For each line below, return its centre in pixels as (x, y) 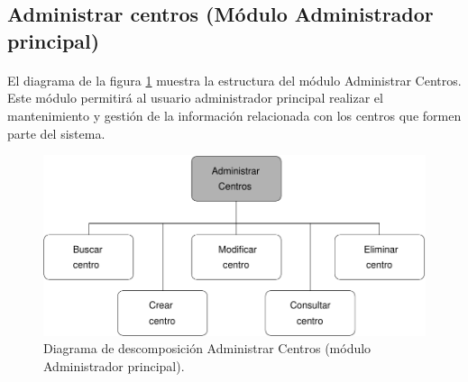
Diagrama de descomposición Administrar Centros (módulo (207, 348)
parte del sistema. (56, 133)
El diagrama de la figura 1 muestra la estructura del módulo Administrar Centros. (234, 80)
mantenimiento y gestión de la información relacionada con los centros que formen (234, 115)
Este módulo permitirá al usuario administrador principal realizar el (195, 98)
